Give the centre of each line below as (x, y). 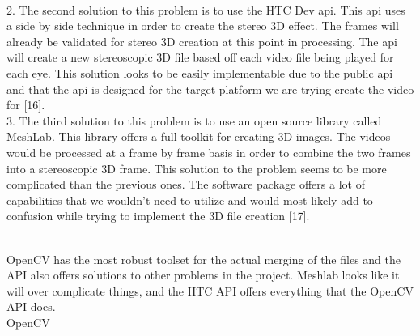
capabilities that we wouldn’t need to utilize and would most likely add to (190, 200)
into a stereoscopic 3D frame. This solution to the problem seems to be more (197, 168)
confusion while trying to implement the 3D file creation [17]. (158, 216)
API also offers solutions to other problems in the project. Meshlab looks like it (203, 275)
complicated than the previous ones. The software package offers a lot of (186, 184)
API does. (31, 306)
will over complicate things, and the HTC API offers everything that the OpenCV (210, 290)
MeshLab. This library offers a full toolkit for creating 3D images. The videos (199, 136)
